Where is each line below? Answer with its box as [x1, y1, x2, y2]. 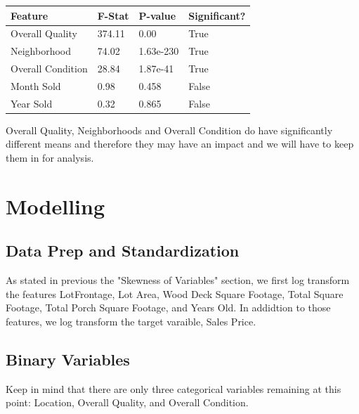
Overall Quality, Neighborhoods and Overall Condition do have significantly [6, 122, 333, 137]
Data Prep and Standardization [6, 240, 240, 261]
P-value [138, 8, 176, 22]
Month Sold [11, 78, 61, 93]
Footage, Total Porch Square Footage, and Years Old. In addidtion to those [6, 300, 331, 315]
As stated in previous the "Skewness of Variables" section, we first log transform [6, 273, 350, 287]
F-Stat [97, 8, 129, 22]
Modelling [6, 191, 105, 220]
